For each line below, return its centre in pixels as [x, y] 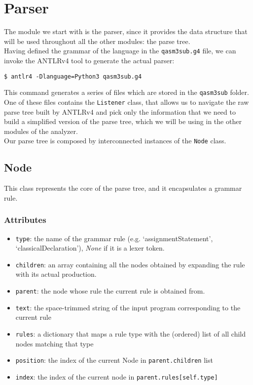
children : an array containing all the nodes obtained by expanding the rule [130, 264]
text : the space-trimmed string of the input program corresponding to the [128, 307]
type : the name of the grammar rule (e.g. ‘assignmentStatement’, [114, 238]
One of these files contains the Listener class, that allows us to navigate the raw [126, 102]
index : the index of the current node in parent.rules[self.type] [117, 376]
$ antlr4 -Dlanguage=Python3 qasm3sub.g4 [73, 76]
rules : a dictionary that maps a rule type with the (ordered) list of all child [131, 333]
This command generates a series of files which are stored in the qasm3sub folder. [126, 92]
